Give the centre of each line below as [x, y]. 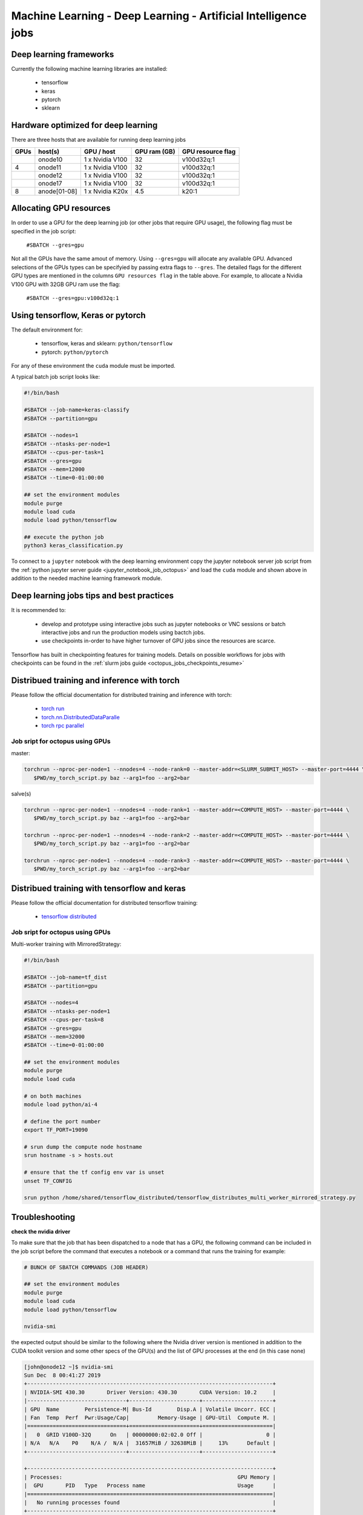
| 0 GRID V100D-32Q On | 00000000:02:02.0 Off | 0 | [150, 1434]
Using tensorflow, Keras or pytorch [79, 315]
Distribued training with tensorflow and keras [98, 888]
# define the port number [62, 1121]
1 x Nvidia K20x [106, 191]
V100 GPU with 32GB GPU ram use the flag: [66, 284]
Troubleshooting [43, 1217]
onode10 [51, 159]
